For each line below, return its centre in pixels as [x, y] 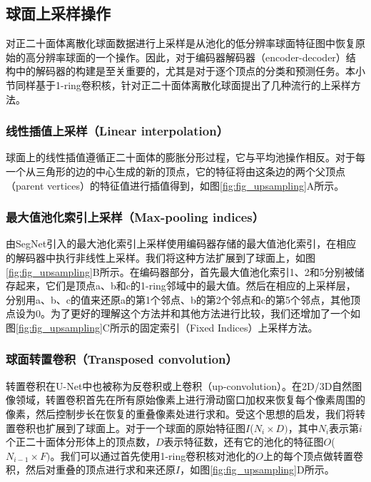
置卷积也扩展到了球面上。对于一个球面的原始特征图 [126, 427]
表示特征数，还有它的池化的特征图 [244, 442]
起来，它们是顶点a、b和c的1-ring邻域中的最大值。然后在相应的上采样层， [185, 286]
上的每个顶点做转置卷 [313, 455]
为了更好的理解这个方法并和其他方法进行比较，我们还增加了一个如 [205, 313]
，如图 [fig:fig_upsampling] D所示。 [257, 470]
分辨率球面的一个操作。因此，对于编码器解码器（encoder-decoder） [190, 57]
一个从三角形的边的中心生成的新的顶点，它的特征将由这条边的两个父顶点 [176, 171]
